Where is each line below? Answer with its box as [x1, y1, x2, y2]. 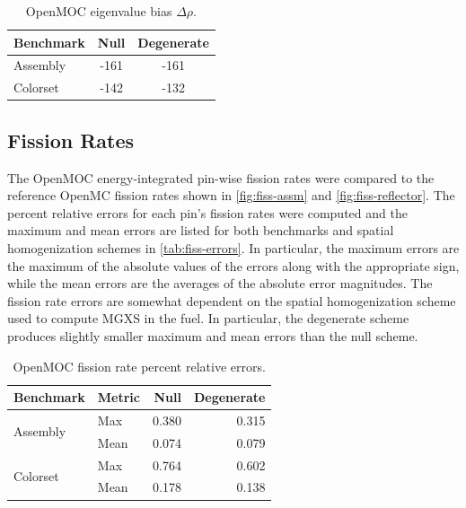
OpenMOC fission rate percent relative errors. [13, 356, 266, 375]
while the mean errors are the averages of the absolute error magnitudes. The [7, 274, 433, 293]
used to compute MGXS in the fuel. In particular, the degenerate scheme [7, 309, 409, 328]
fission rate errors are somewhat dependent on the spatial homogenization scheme [7, 291, 456, 310]
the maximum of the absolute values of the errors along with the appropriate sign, [7, 256, 460, 275]
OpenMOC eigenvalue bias [25, 2, 172, 20]
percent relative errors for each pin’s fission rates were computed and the [7, 203, 408, 222]
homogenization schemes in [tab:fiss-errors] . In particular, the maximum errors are [7, 238, 460, 257]
